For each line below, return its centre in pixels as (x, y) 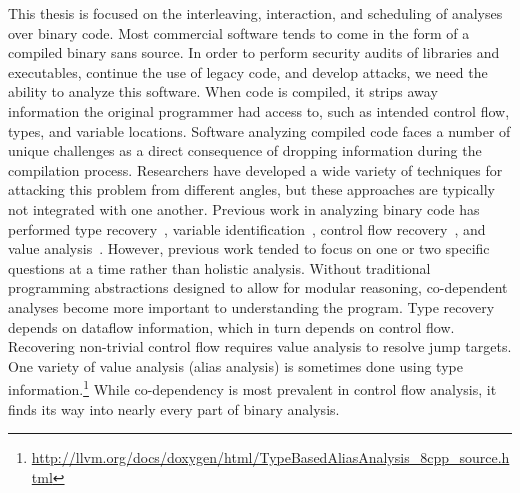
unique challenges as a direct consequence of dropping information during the (245, 150)
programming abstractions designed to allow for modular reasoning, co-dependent (258, 287)
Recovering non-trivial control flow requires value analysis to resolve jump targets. (260, 346)
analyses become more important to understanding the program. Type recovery (251, 306)
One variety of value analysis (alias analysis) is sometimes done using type (235, 365)
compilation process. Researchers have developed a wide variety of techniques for (255, 169)
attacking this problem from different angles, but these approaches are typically (252, 189)
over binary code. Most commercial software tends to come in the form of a (239, 32)
